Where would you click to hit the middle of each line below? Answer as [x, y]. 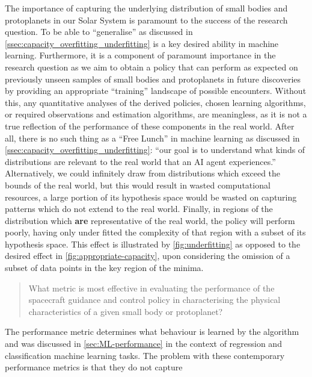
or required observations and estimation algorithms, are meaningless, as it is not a [156, 114]
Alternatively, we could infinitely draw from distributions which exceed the [143, 173]
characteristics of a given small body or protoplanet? [126, 311]
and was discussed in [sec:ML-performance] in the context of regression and [143, 344]
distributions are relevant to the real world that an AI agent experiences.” [140, 161]
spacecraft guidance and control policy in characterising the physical [154, 300]
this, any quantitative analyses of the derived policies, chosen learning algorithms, [155, 102]
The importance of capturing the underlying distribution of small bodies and [146, 8]
